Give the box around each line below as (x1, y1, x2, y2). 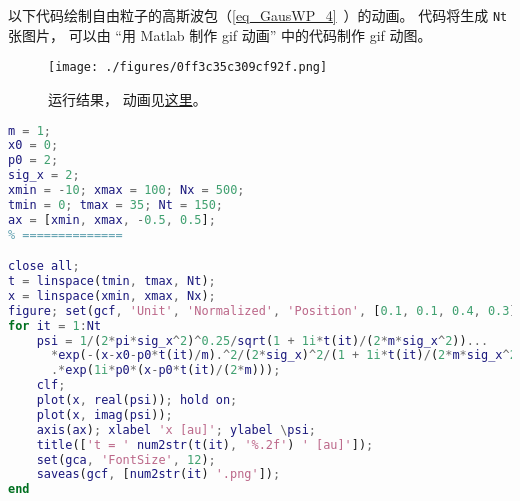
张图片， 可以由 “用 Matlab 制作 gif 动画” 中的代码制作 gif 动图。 (8, 24, 432, 45)
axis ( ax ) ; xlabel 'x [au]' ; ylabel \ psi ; (36, 422, 316, 437)
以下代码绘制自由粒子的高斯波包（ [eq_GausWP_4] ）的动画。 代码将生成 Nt (8, 5, 508, 25)
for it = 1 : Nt (8, 318, 102, 333)
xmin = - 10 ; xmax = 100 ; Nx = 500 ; (8, 183, 245, 197)
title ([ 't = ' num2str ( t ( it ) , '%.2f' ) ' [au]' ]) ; (36, 437, 374, 452)
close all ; (8, 259, 80, 274)
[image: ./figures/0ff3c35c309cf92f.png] (48, 60, 328, 75)
